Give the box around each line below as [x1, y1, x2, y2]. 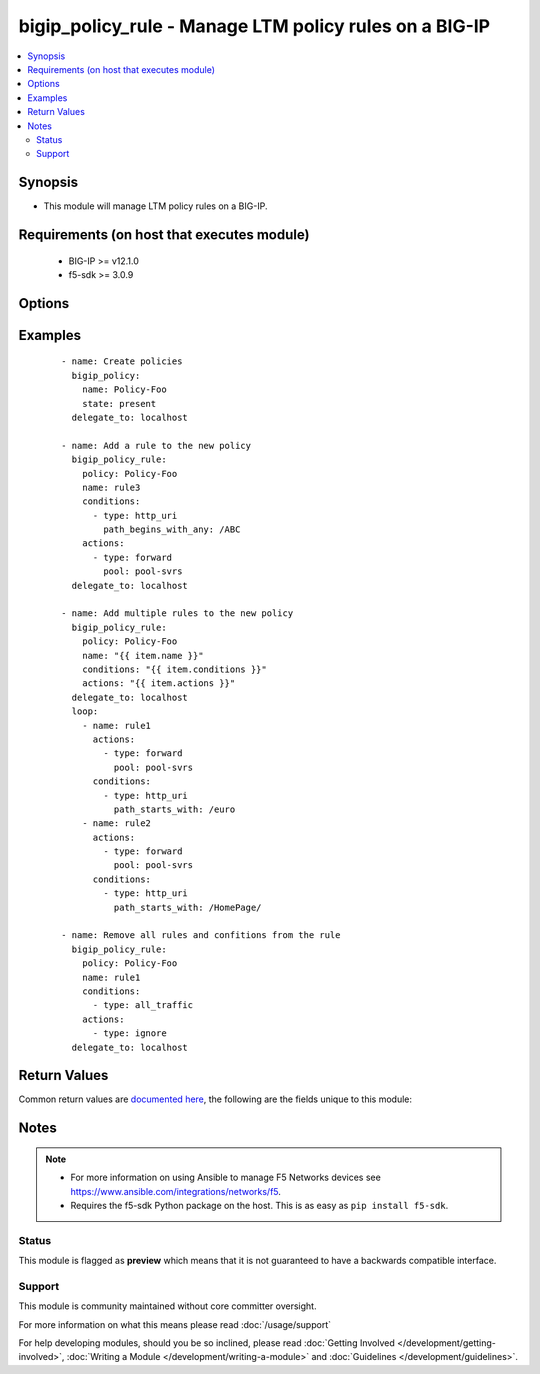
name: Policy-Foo [81, 384, 167, 395]
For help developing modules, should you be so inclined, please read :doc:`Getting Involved [18, 1337, 395, 1349]
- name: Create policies [61, 356, 183, 367]
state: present [81, 398, 157, 409]
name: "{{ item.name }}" [81, 650, 204, 661]
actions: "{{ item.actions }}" [81, 678, 236, 689]
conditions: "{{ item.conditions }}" [81, 664, 267, 675]
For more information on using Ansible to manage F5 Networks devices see [70, 1171, 382, 1184]
